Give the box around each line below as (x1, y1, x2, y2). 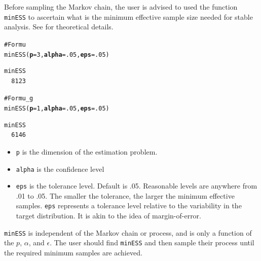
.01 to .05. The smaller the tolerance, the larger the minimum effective (16, 190, 235, 201)
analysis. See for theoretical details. (4, 21, 114, 32)
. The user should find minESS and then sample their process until (50, 237, 254, 248)
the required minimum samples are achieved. (4, 247, 142, 257)
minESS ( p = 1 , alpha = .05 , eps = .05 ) (4, 105, 109, 112)
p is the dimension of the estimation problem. (16, 146, 158, 157)
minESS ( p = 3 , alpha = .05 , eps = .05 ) (4, 51, 109, 58)
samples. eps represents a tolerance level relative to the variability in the (16, 200, 242, 211)
